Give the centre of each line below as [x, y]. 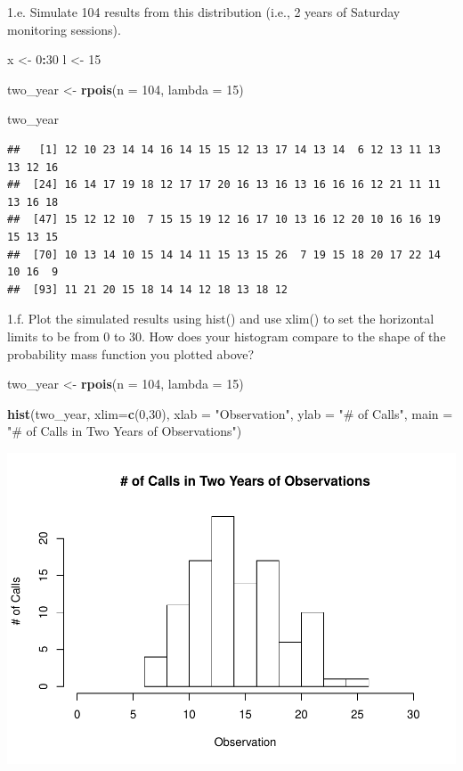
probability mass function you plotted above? [131, 353]
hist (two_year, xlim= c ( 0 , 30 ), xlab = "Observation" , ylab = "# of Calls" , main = [230, 413]
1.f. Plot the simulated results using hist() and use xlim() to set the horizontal [221, 319]
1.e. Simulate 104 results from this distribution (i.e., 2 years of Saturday [204, 12]
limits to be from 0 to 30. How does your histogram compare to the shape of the [227, 336]
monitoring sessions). [64, 29]
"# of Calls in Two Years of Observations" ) [125, 431]
